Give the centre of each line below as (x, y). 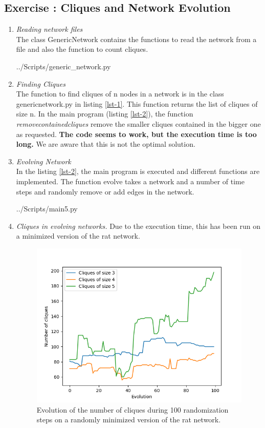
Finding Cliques (41, 83)
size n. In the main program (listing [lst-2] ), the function (105, 114)
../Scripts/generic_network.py (63, 66)
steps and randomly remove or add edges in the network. (105, 191)
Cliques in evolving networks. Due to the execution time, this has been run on (138, 226)
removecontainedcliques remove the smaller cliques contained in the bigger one (138, 123)
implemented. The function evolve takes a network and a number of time (130, 181)
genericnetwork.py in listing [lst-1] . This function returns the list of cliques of (137, 103)
